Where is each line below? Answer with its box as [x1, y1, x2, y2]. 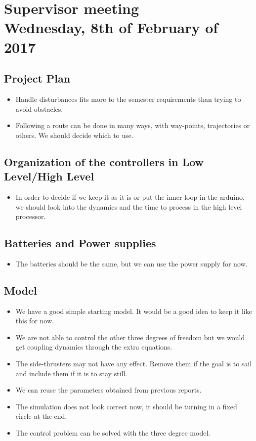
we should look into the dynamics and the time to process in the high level [15, 201, 242, 212]
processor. [15, 211, 46, 221]
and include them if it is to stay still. [15, 368, 128, 378]
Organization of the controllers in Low [4, 154, 204, 169]
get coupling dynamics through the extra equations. [15, 342, 172, 352]
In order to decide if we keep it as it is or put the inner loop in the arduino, [15, 191, 245, 202]
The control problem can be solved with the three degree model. [15, 428, 211, 438]
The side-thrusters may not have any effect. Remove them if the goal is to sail [15, 358, 252, 369]
